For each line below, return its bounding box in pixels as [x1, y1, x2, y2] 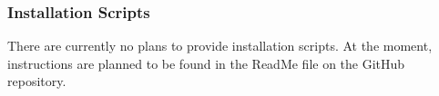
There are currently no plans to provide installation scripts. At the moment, [7, 36, 433, 55]
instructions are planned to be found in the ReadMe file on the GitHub [7, 53, 405, 72]
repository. [7, 72, 66, 91]
